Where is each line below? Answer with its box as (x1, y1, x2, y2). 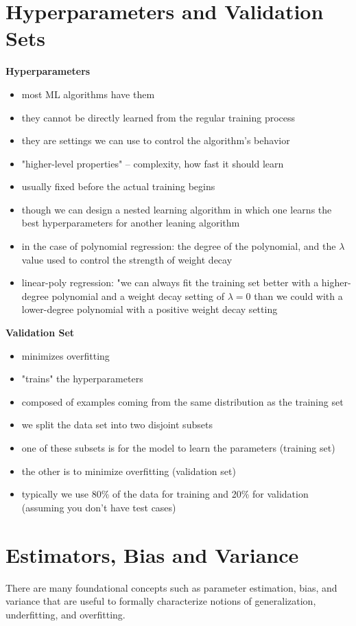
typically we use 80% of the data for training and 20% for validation (21, 487, 309, 501)
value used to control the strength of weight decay (21, 252, 233, 266)
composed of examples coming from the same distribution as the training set (21, 394, 344, 408)
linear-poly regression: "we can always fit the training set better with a (21, 275, 319, 290)
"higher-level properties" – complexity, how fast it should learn (21, 156, 284, 170)
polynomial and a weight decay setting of (51, 288, 225, 303)
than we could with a (254, 288, 343, 303)
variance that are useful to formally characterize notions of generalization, (5, 594, 316, 608)
